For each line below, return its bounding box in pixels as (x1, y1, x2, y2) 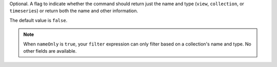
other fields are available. (23, 48, 77, 54)
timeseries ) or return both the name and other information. (9, 8, 138, 14)
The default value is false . (9, 17, 68, 23)
